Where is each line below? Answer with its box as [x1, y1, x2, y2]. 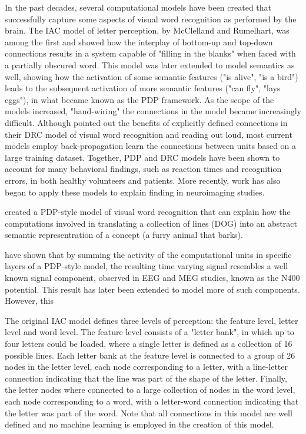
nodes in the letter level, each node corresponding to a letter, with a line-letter [5, 360, 288, 373]
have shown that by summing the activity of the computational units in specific [5, 248, 292, 260]
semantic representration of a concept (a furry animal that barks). [5, 228, 243, 241]
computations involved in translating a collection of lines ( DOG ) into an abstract [5, 217, 297, 229]
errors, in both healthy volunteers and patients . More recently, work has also [5, 174, 281, 186]
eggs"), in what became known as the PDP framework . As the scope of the [5, 93, 274, 105]
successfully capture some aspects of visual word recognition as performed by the [5, 12, 297, 25]
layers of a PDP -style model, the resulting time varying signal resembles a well [5, 260, 288, 272]
